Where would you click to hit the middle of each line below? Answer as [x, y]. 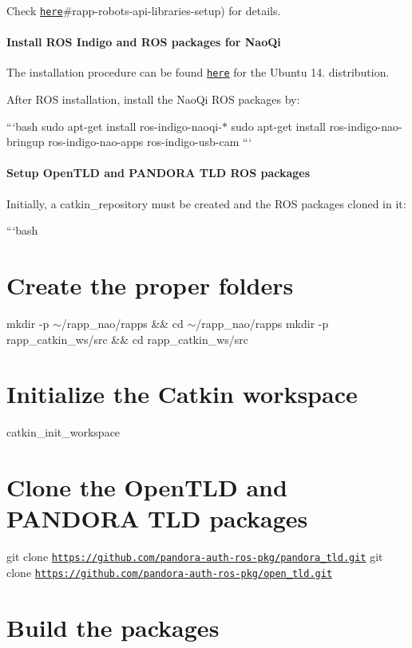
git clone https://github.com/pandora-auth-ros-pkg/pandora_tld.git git [195, 557]
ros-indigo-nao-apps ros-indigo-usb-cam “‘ [150, 142]
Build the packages [113, 627]
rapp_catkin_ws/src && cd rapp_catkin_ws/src [128, 339]
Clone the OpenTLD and [147, 487]
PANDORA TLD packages [157, 518]
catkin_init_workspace [63, 432]
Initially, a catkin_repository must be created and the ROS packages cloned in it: [206, 203]
